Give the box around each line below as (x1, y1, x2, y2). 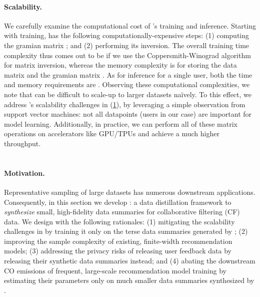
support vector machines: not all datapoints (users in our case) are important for (4, 109, 252, 119)
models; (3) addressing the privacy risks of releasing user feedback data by (4, 245, 231, 256)
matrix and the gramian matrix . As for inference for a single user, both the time (4, 69, 252, 80)
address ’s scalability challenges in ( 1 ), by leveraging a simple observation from (4, 99, 245, 109)
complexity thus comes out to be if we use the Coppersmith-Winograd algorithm (4, 50, 251, 60)
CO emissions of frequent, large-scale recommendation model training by (4, 265, 226, 275)
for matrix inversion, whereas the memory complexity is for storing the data (4, 60, 237, 70)
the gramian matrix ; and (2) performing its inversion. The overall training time (4, 40, 249, 50)
